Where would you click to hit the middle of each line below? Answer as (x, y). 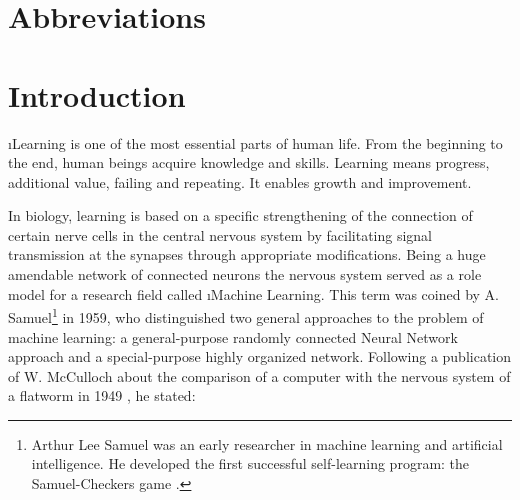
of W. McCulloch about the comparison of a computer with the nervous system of (259, 375)
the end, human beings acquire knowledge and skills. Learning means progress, (249, 162)
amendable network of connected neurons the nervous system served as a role (245, 274)
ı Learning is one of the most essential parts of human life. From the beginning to (255, 142)
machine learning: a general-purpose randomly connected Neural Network (233, 336)
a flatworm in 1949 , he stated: (102, 395)
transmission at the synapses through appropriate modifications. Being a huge (247, 254)
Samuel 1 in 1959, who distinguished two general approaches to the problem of (246, 315)
